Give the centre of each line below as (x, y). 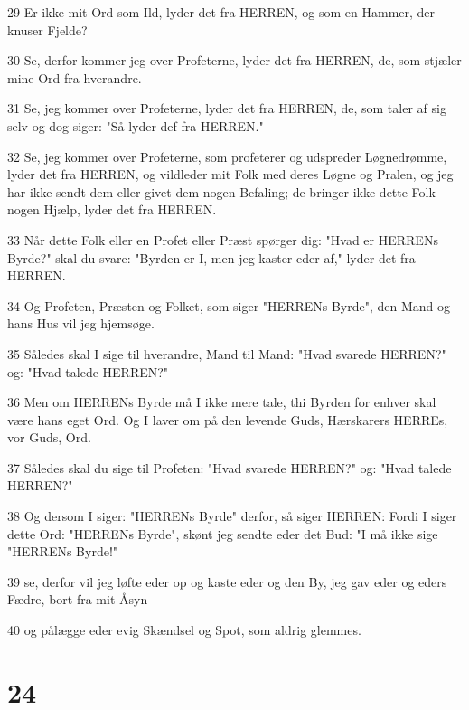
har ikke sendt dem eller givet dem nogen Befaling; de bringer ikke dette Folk (221, 191)
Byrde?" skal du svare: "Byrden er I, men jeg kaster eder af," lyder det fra (211, 257)
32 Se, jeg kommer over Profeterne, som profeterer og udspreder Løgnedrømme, (227, 156)
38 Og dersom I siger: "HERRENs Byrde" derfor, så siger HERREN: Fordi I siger (232, 516)
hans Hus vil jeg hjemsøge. (81, 323)
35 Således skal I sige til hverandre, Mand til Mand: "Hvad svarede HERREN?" (227, 353)
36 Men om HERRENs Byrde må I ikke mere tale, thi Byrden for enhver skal (222, 402)
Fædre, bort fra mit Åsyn (78, 599)
